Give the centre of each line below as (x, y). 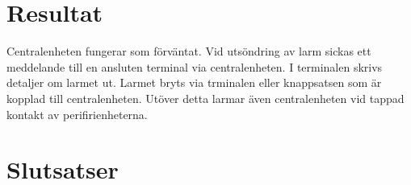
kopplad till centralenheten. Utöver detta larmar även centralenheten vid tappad (205, 98)
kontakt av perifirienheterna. (77, 114)
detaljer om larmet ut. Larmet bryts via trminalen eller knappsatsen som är (194, 82)
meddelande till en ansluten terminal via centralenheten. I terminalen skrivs (195, 66)
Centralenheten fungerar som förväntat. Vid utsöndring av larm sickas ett (189, 51)
